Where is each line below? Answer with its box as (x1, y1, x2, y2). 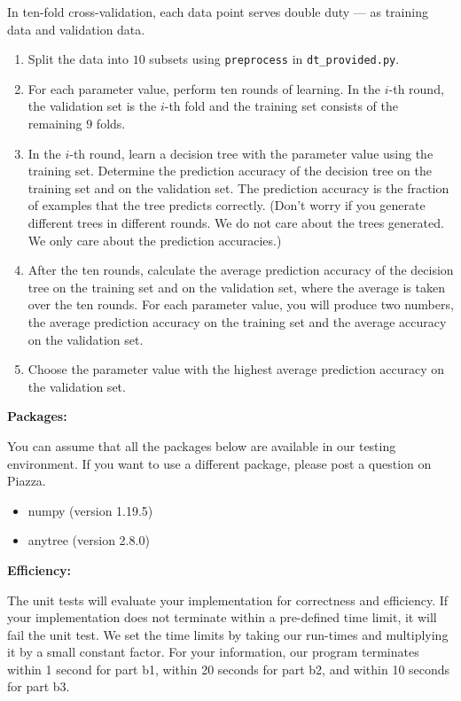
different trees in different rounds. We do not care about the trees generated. (27, 214, 444, 231)
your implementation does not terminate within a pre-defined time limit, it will (7, 608, 437, 627)
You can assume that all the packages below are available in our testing (7, 436, 396, 455)
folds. (96, 114, 126, 133)
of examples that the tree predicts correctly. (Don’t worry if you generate (27, 196, 426, 214)
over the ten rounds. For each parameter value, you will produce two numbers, (27, 295, 454, 314)
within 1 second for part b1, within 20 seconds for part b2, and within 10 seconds (7, 659, 450, 678)
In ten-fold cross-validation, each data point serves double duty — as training (7, 3, 428, 20)
